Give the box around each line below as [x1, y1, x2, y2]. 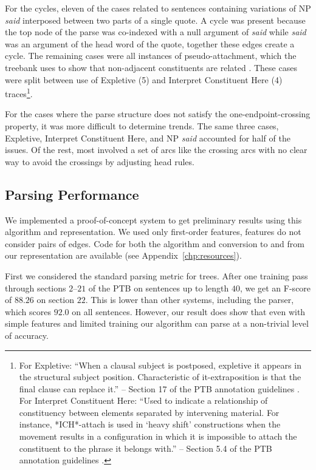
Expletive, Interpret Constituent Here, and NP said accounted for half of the [5, 131, 290, 144]
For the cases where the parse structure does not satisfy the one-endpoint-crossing [5, 107, 311, 120]
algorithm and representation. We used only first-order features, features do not [5, 225, 301, 238]
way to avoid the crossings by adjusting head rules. [5, 155, 194, 168]
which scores [5, 305, 52, 318]
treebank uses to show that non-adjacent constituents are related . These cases [5, 61, 297, 73]
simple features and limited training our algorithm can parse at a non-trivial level [5, 317, 309, 330]
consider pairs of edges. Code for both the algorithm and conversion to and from [5, 237, 304, 250]
